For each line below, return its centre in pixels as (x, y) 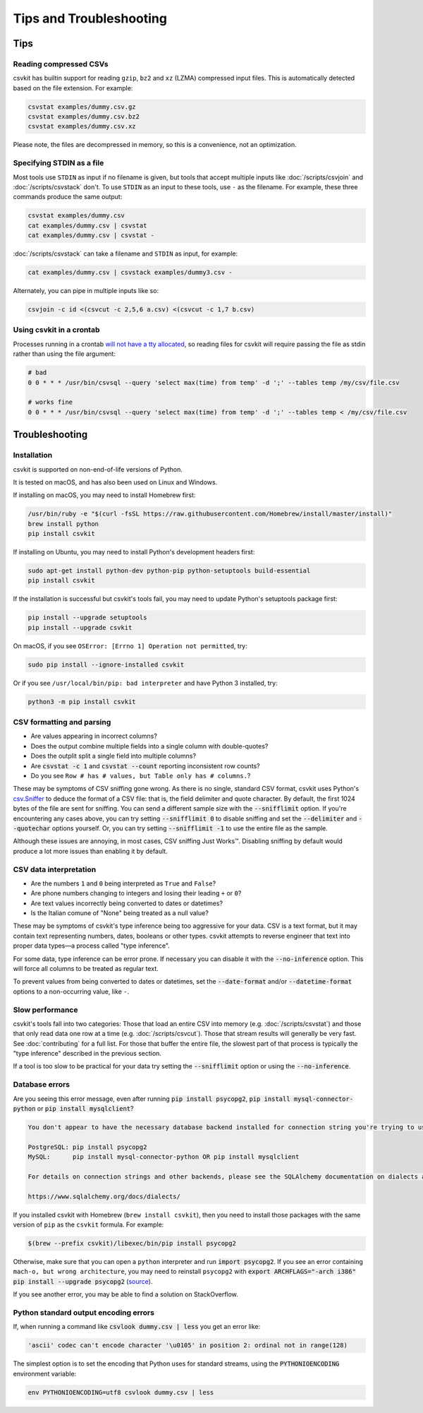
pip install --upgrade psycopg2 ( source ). (83, 1281)
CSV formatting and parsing (62, 722)
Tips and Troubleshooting (90, 18)
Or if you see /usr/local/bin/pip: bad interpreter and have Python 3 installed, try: (145, 683)
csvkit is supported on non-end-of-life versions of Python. (98, 469)
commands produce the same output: (68, 197)
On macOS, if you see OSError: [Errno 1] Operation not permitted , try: (130, 645)
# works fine (50, 402)
